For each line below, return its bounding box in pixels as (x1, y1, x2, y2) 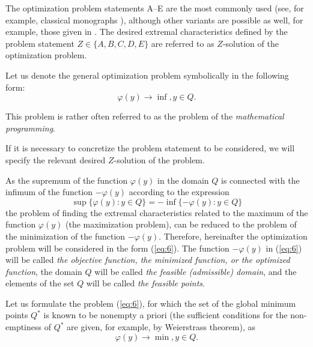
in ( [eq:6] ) (266, 241, 302, 254)
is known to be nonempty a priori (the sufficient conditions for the (43, 309, 288, 321)
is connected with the (221, 173, 300, 186)
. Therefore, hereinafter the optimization (159, 229, 308, 242)
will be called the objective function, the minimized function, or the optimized (5, 253, 290, 266)
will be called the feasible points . (86, 277, 205, 289)
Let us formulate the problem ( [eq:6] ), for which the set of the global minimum (5, 297, 296, 309)
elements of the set (5, 277, 74, 289)
